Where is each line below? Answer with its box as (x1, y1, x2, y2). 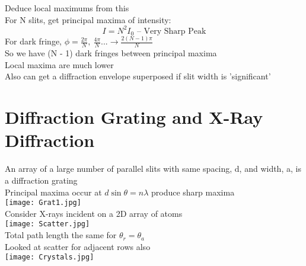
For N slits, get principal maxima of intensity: (5, 13, 171, 25)
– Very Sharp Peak (136, 27, 206, 36)
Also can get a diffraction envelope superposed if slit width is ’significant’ (5, 70, 271, 82)
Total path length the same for (5, 229, 117, 241)
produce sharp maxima (151, 185, 235, 198)
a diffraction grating (5, 174, 78, 186)
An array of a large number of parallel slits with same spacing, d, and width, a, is (5, 162, 301, 175)
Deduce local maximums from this (5, 2, 129, 14)
